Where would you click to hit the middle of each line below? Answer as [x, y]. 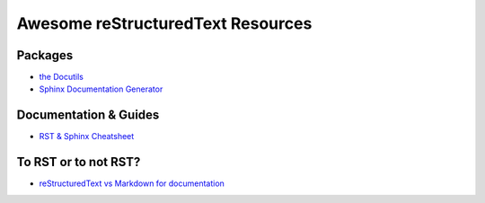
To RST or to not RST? [79, 162]
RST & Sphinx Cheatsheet [87, 137]
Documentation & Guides [88, 115]
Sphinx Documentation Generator [101, 89]
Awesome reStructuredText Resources [164, 23]
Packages [45, 55]
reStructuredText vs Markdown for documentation [132, 183]
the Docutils [62, 77]
